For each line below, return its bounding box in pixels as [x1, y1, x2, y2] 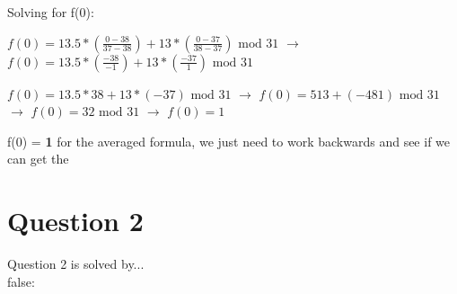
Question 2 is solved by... [7, 254, 145, 273]
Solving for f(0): [7, 3, 94, 21]
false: [7, 272, 35, 290]
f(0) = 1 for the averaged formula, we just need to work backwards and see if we [7, 131, 451, 150]
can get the [7, 149, 69, 168]
